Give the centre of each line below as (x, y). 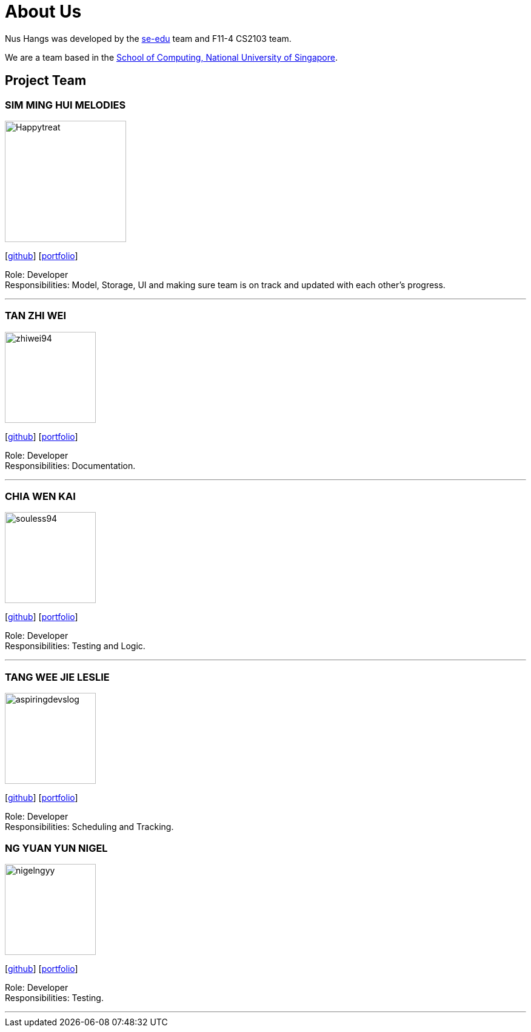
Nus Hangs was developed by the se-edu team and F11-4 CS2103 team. (148, 38)
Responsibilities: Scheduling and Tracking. (89, 827)
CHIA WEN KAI (40, 497)
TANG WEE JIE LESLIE (57, 677)
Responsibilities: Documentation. (70, 465)
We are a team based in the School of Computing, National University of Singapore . (172, 57)
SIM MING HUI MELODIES (65, 105)
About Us (43, 12)
